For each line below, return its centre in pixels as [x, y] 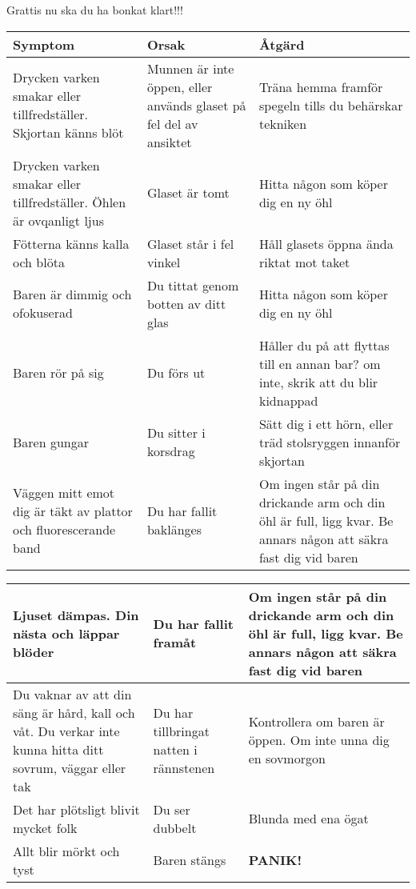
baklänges [174, 530]
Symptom [44, 44]
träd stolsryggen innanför [330, 442]
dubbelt [175, 827]
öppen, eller [180, 86]
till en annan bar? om [320, 363]
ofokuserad [43, 313]
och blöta [39, 262]
